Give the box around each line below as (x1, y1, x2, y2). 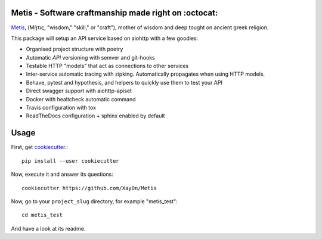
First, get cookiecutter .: (11, 144, 69, 151)
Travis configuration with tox (26, 104, 97, 111)
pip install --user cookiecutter (21, 157, 119, 164)
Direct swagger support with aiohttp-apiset (26, 87, 132, 95)
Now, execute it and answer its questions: (11, 170, 113, 178)
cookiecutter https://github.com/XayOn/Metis (21, 185, 157, 191)
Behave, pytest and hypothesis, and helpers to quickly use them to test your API (26, 79, 223, 86)
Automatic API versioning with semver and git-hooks (26, 54, 155, 61)
